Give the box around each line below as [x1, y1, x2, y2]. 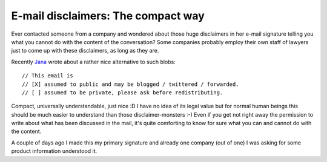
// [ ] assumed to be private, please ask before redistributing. [22, 89, 223, 96]
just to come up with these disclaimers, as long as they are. [11, 47, 159, 54]
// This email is [22, 73, 73, 79]
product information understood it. [11, 147, 97, 155]
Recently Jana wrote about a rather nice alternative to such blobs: [11, 58, 176, 65]
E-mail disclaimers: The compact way [11, 9, 205, 22]
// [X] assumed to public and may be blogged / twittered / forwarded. [22, 80, 239, 88]
